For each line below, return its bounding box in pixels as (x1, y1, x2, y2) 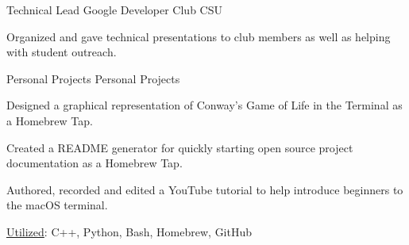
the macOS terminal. (6, 197, 108, 213)
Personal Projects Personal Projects (6, 70, 180, 86)
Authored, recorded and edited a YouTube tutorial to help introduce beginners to (6, 181, 403, 197)
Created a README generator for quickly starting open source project (6, 139, 353, 155)
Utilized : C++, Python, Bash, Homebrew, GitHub (6, 223, 253, 239)
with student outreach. (6, 44, 117, 60)
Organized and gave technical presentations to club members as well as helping (6, 28, 391, 44)
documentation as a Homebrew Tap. (6, 155, 183, 171)
